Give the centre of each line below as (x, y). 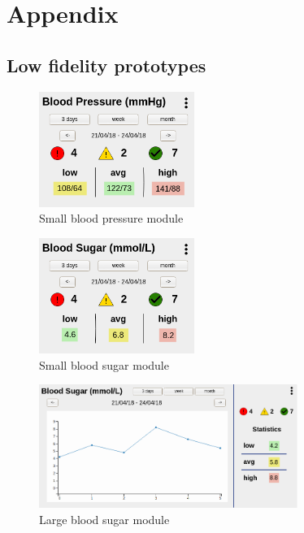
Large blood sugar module (104, 519)
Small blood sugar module (104, 364)
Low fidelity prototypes (106, 65)
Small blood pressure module (111, 218)
